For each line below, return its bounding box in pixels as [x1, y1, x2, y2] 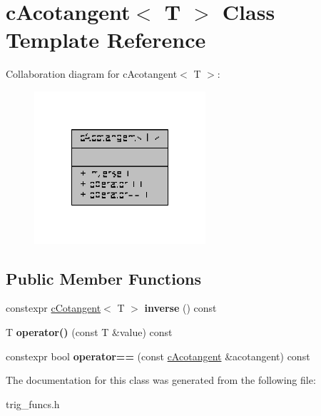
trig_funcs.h [6, 396, 60, 411]
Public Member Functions [6, 267, 201, 289]
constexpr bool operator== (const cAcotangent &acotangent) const [6, 348, 310, 363]
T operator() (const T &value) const [6, 325, 173, 340]
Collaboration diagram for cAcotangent [6, 66, 178, 81]
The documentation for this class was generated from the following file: [6, 372, 316, 387]
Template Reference [6, 25, 206, 54]
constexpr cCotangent [6, 300, 101, 315]
